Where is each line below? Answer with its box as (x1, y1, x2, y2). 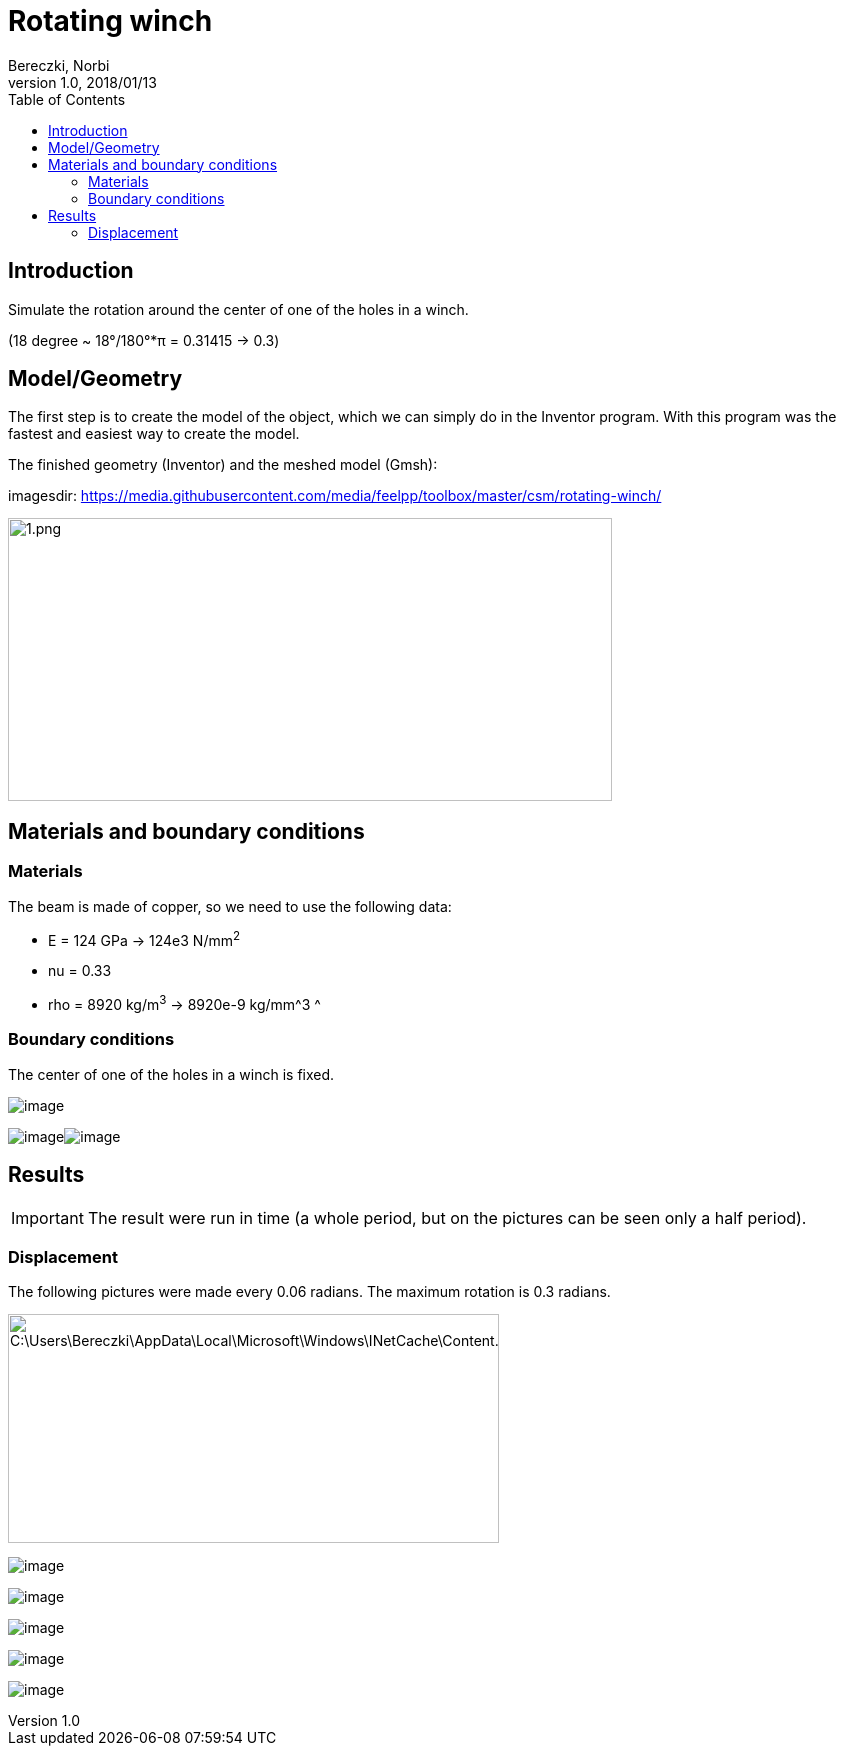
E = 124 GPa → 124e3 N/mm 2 (48, 928, 241, 949)
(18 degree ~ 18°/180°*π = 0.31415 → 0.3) (8, 331, 280, 349)
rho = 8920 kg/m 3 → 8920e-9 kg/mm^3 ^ (48, 993, 321, 1013)
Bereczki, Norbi (8, 56, 110, 74)
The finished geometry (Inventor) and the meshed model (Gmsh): (8, 456, 438, 474)
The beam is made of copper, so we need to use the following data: (8, 897, 452, 915)
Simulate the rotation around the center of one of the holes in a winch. (8, 300, 469, 318)
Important (11, 1207, 84, 1228)
